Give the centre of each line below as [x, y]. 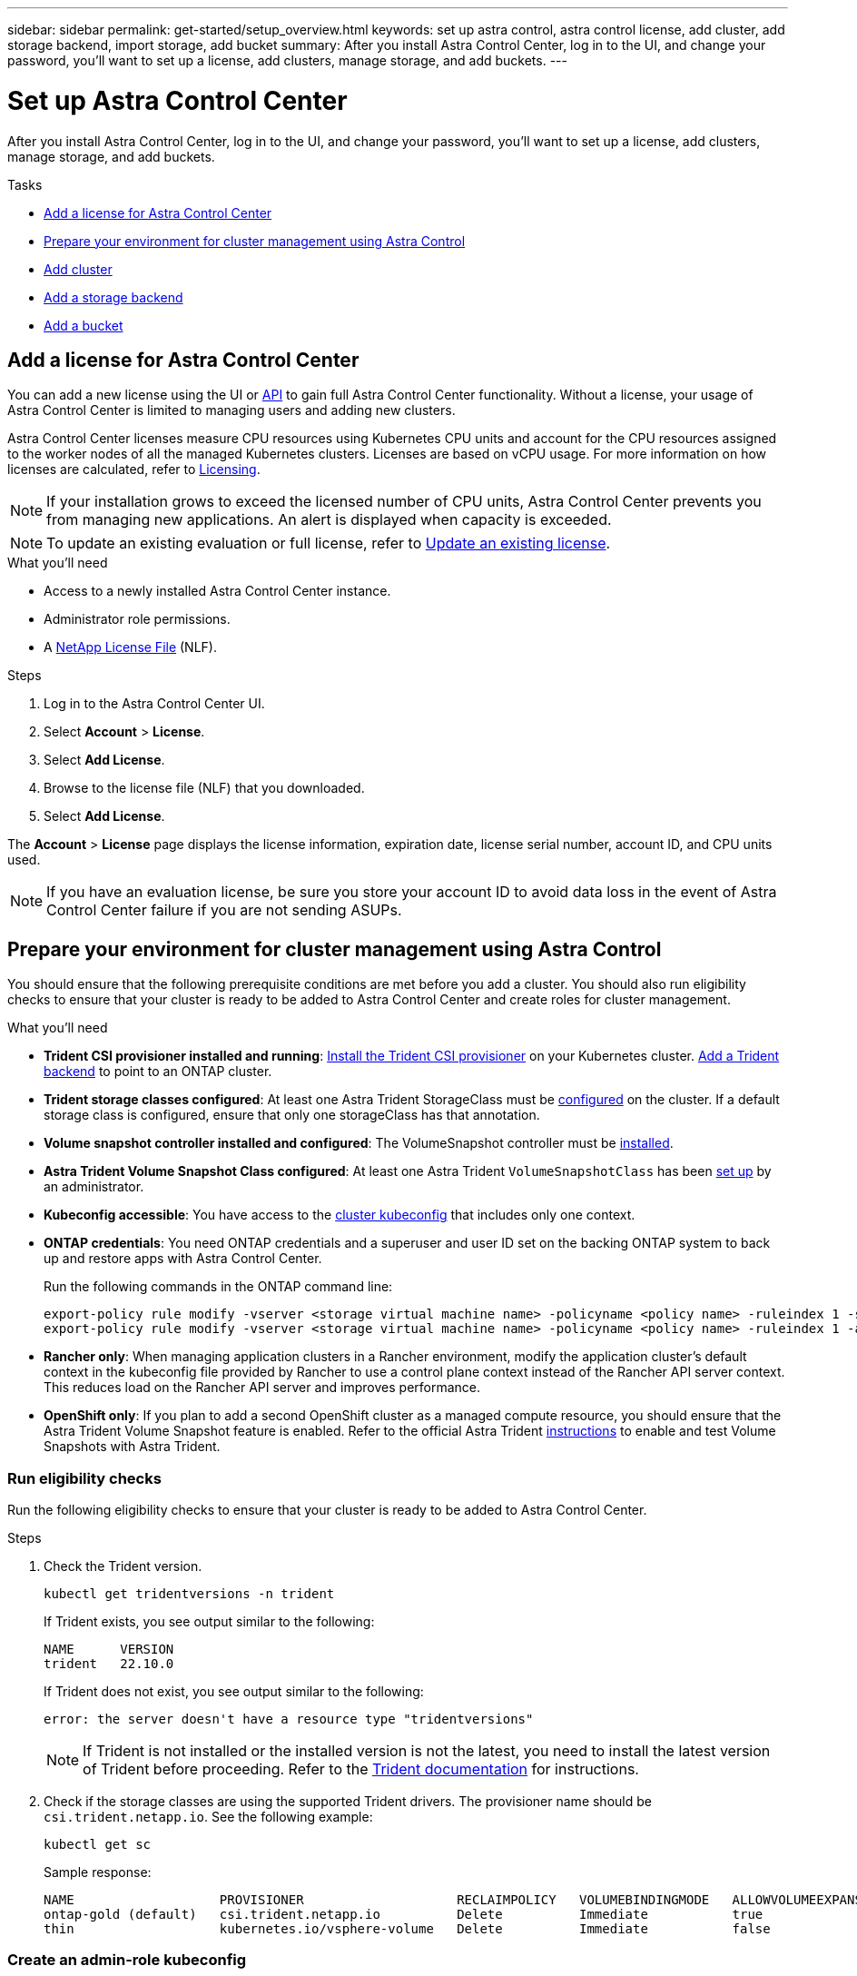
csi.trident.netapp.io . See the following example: [208, 1816]
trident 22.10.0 [109, 1663]
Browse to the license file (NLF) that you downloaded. [204, 788]
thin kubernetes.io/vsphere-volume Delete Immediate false [407, 1928]
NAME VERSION [109, 1649]
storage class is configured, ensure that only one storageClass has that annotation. [292, 1115]
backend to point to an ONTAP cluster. [158, 1072]
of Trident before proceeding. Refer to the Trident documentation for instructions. [361, 1769]
